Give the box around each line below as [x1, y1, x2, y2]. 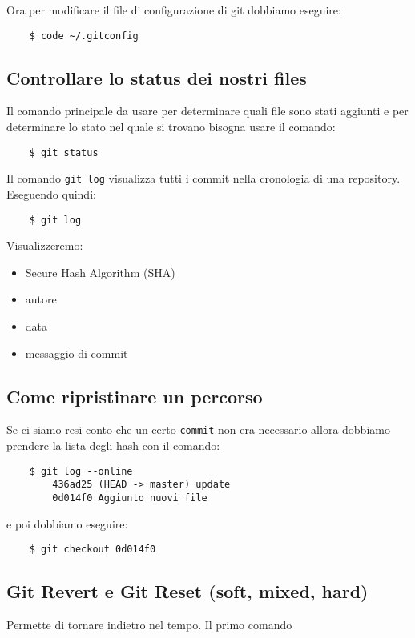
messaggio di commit [25, 344, 128, 361]
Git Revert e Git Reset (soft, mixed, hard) [6, 579, 369, 604]
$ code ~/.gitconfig [29, 30, 139, 42]
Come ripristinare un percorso [6, 383, 263, 408]
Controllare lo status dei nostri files [6, 65, 307, 90]
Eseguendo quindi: [6, 185, 96, 202]
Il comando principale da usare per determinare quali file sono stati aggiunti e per [6, 102, 409, 119]
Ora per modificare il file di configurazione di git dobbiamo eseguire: [6, 2, 341, 18]
